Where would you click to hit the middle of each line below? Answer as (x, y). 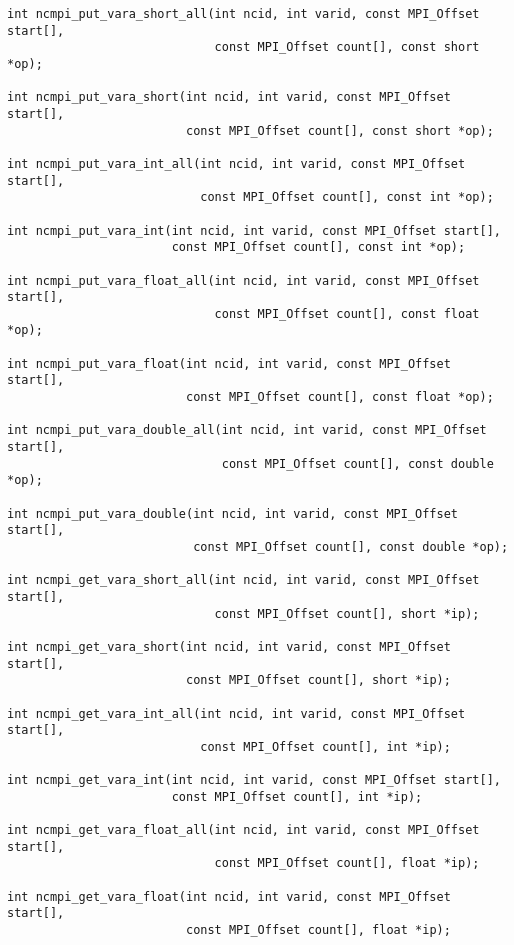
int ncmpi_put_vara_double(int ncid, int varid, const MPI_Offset (233, 513)
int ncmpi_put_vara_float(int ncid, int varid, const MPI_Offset (229, 363)
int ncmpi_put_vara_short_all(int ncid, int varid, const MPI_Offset (243, 14)
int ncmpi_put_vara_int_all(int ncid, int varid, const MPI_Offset (236, 163)
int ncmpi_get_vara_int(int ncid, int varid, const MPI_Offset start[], (254, 780)
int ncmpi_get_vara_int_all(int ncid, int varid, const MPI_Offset (236, 713)
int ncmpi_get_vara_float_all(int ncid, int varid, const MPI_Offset (243, 830)
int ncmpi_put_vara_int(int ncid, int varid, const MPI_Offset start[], (254, 230)
